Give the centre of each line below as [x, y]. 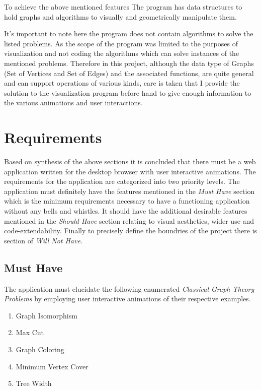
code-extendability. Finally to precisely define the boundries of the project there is [131, 231]
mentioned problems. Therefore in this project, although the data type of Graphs [129, 63]
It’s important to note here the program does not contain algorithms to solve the [129, 34]
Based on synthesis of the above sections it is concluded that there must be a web [130, 161]
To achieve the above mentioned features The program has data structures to [123, 7]
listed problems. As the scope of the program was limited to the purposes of [121, 43]
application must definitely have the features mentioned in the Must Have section [129, 191]
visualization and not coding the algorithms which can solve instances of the [122, 53]
